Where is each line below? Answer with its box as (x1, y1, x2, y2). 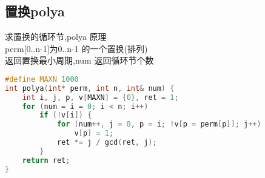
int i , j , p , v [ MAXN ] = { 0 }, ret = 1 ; (22, 93, 179, 102)
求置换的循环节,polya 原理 (5, 30, 107, 43)
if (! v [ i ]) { (39, 111, 92, 120)
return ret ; (22, 156, 70, 165)
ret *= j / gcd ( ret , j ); (56, 138, 157, 147)
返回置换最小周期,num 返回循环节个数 (5, 54, 154, 67)
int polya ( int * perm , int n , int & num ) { (5, 84, 175, 93)
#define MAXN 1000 (5, 74, 79, 84)
